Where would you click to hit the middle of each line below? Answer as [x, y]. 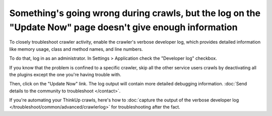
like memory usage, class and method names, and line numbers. [76, 49]
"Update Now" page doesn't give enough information [123, 27]
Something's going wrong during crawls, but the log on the [135, 13]
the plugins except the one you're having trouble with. [65, 74]
